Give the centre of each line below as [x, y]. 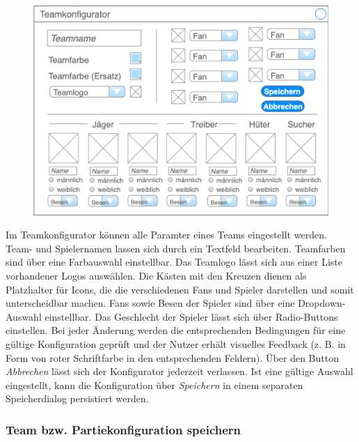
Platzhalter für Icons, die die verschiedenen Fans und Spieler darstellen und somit [180, 289]
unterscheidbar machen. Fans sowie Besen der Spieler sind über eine [150, 303]
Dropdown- [322, 303]
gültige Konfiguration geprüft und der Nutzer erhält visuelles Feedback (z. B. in [176, 343]
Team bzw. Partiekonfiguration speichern [123, 429]
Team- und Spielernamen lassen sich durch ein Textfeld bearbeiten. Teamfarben [176, 248]
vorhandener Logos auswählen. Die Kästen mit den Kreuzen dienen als [156, 275]
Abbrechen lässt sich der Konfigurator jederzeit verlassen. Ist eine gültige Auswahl [179, 371]
